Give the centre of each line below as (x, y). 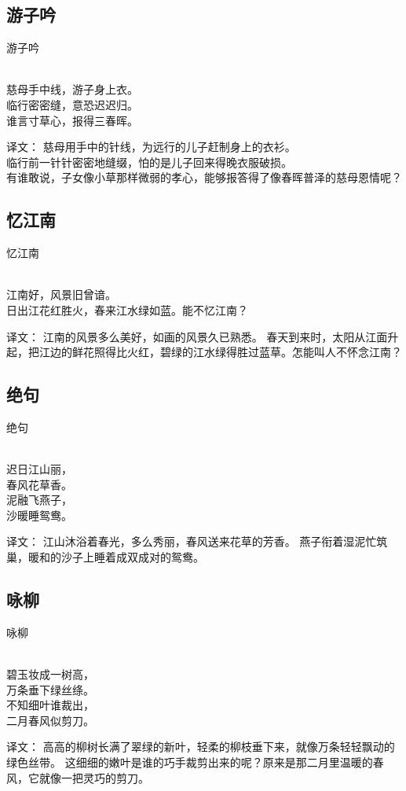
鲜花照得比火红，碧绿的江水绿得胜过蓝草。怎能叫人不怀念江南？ (237, 352)
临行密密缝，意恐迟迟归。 (72, 104)
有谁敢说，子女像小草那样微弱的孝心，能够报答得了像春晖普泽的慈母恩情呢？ (204, 177)
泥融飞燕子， (39, 500)
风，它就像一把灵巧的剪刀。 (78, 777)
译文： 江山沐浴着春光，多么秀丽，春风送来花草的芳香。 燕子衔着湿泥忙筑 (197, 541)
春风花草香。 (39, 484)
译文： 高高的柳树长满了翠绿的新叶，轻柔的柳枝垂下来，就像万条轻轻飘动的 (201, 747)
